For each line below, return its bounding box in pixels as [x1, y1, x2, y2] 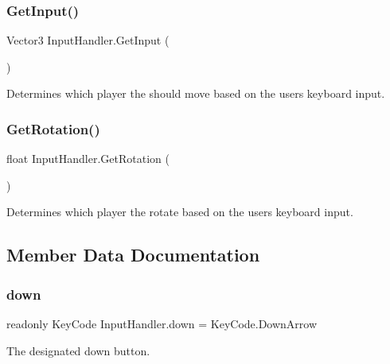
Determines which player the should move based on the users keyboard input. [6, 85, 385, 102]
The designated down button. [6, 342, 150, 358]
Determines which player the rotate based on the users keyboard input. [6, 203, 353, 220]
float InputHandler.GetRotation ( [6, 150, 170, 167]
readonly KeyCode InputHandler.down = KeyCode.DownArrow [6, 316, 318, 331]
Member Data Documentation [6, 242, 260, 267]
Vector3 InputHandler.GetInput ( [6, 32, 170, 48]
